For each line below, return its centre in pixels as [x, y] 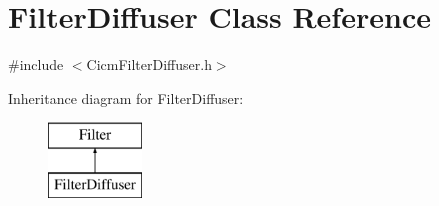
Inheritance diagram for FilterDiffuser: [126, 97]
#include [36, 64]
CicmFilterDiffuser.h [149, 64]
